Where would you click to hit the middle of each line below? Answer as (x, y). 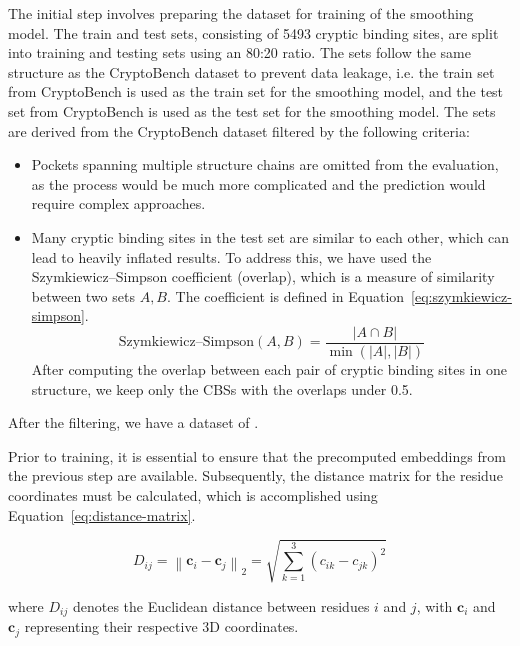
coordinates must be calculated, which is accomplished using (193, 494)
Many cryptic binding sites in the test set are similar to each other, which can (270, 236)
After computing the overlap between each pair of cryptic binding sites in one (269, 368)
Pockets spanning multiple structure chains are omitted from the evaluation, (265, 164)
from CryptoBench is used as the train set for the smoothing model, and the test (256, 91)
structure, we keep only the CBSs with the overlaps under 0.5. (222, 388)
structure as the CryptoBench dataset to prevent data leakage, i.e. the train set (251, 71)
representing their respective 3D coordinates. (161, 626)
